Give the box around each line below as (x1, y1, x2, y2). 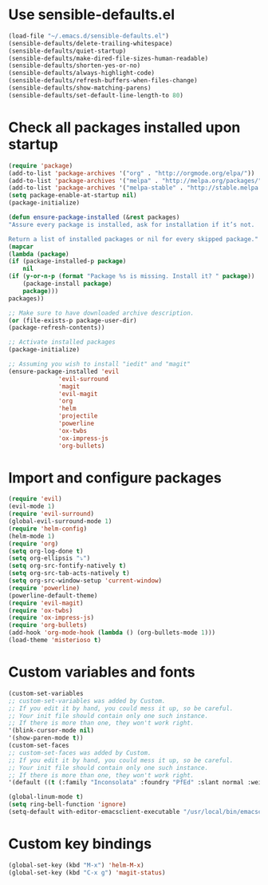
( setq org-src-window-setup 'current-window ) (8, 577, 162, 585)
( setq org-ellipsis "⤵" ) (8, 554, 91, 562)
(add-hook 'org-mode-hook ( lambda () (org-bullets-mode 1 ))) (8, 629, 216, 637)
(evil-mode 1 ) (8, 502, 56, 510)
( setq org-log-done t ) (8, 547, 84, 555)
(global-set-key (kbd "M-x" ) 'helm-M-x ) (8, 861, 145, 869)
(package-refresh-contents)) (8, 323, 105, 332)
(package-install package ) (22, 280, 112, 288)
